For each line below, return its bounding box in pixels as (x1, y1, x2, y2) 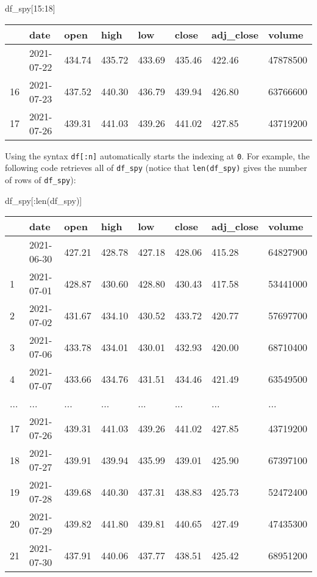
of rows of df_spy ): (5, 173, 76, 186)
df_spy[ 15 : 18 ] (5, 2, 55, 14)
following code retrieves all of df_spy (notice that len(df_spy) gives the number (5, 161, 307, 174)
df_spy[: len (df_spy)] (5, 194, 82, 206)
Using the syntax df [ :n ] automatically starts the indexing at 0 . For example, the (5, 149, 310, 162)
